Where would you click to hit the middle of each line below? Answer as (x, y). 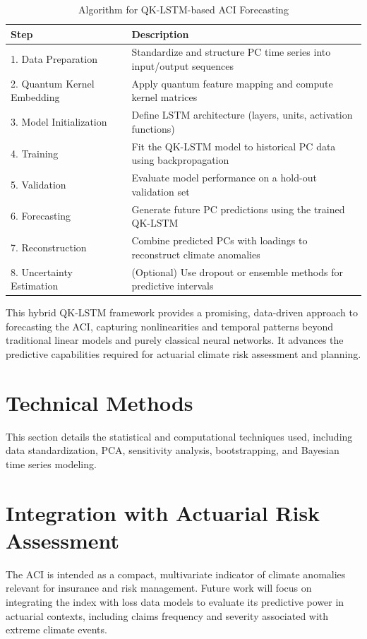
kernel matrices (164, 97)
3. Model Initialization (59, 122)
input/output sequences (182, 66)
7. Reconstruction (49, 247)
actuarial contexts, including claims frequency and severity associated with (167, 615)
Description (160, 34)
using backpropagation (180, 160)
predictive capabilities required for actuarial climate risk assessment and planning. (183, 353)
